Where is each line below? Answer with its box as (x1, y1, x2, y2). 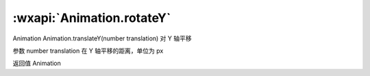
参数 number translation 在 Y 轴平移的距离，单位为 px (12, 47, 164, 55)
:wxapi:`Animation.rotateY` (12, 10, 171, 25)
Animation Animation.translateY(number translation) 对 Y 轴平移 (12, 34, 192, 42)
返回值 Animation (12, 59, 62, 68)
